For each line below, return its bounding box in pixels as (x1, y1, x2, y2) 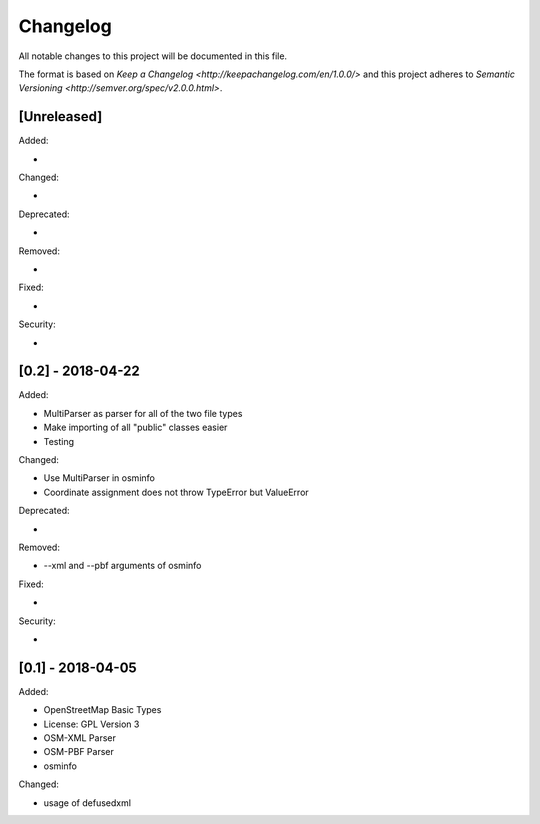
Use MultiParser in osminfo (43, 472, 155, 484)
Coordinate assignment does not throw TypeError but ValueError (43, 486, 309, 498)
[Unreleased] (18, 108, 103, 125)
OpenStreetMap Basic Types (43, 704, 162, 716)
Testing (43, 435, 75, 447)
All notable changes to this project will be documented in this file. (18, 50, 288, 62)
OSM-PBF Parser (43, 746, 114, 758)
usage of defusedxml (43, 796, 132, 809)
